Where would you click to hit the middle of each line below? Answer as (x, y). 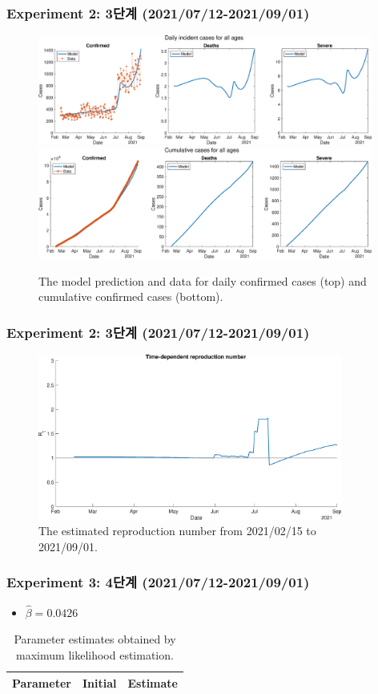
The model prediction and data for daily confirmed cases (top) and (203, 280)
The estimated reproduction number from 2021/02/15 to (177, 531)
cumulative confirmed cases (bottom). (131, 296)
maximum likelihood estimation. (95, 655)
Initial (99, 682)
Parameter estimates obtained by (95, 639)
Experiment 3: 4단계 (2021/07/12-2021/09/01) (158, 582)
